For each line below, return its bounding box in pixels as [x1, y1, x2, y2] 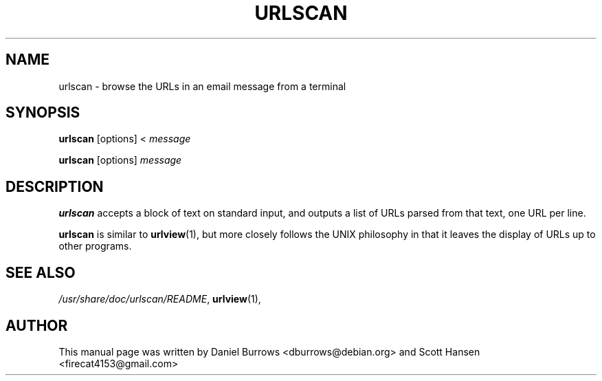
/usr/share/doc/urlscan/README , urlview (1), [58, 293, 261, 305]
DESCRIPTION [5, 177, 104, 195]
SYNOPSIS [5, 104, 80, 122]
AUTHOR [5, 316, 68, 334]
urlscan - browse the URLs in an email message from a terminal [58, 80, 346, 92]
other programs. [58, 240, 132, 252]
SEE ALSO [5, 263, 76, 281]
